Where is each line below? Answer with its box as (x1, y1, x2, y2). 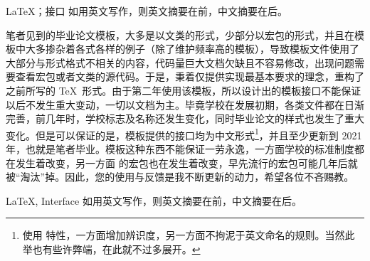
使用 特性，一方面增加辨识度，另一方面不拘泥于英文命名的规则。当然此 (22, 228, 355, 243)
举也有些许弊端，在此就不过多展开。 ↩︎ (22, 241, 201, 256)
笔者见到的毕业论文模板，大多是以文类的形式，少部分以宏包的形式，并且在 (6, 27, 354, 42)
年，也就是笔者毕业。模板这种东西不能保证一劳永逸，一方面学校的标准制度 (6, 142, 354, 156)
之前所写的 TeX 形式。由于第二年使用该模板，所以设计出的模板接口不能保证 (6, 82, 361, 97)
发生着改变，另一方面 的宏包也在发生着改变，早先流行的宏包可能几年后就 (15, 155, 358, 170)
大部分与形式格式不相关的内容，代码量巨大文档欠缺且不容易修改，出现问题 (6, 55, 354, 70)
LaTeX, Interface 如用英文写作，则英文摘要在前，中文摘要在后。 (6, 193, 302, 208)
